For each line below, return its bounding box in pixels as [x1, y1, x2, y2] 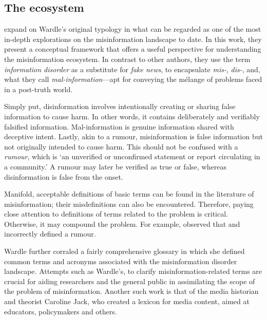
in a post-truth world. [4, 83, 73, 94]
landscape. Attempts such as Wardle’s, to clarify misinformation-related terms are [4, 266, 262, 276]
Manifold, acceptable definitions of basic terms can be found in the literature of [4, 188, 254, 199]
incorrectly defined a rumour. [4, 228, 96, 239]
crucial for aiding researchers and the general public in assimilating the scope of [4, 275, 255, 286]
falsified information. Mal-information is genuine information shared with [4, 121, 234, 132]
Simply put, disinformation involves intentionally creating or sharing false [4, 101, 236, 112]
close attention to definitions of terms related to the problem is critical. [4, 208, 228, 219]
